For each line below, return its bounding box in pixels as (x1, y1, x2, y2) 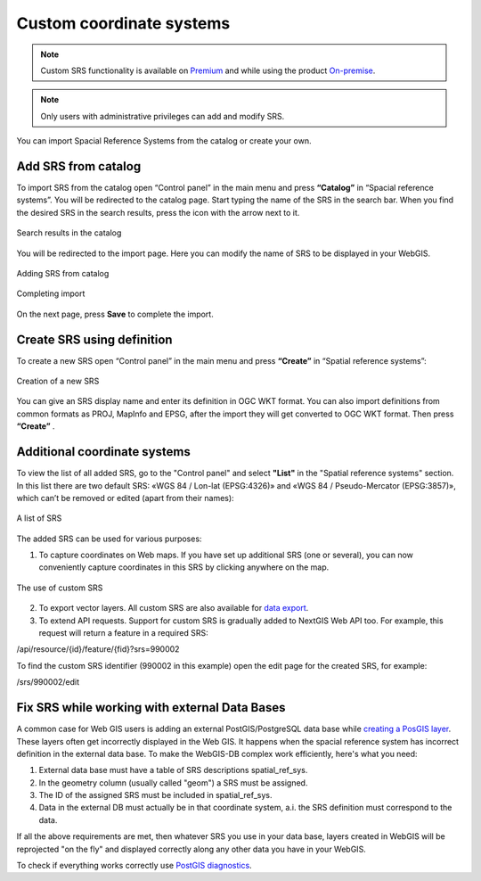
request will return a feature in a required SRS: (38, 628, 208, 638)
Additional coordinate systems (16, 444, 191, 459)
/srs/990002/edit (16, 677, 80, 688)
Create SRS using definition (16, 332, 173, 347)
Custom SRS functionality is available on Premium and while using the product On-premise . (40, 65, 376, 76)
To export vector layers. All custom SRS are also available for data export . (38, 603, 309, 613)
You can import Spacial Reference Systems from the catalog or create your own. (16, 136, 312, 146)
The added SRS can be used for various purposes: (16, 533, 202, 544)
